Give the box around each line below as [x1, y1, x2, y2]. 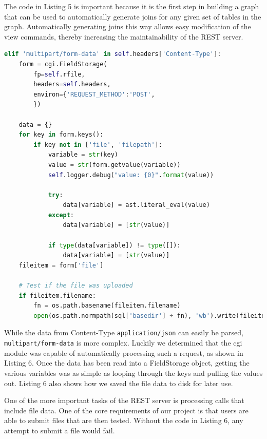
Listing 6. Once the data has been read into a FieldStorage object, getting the [4, 357, 250, 368]
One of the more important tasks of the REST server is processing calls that [4, 395, 244, 406]
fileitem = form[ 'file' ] [18, 261, 104, 269]
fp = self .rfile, [33, 70, 85, 78]
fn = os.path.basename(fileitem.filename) [33, 302, 181, 310]
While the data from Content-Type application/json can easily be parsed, [4, 327, 243, 338]
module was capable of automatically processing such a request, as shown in [4, 347, 243, 358]
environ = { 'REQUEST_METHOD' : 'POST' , [33, 90, 155, 98]
